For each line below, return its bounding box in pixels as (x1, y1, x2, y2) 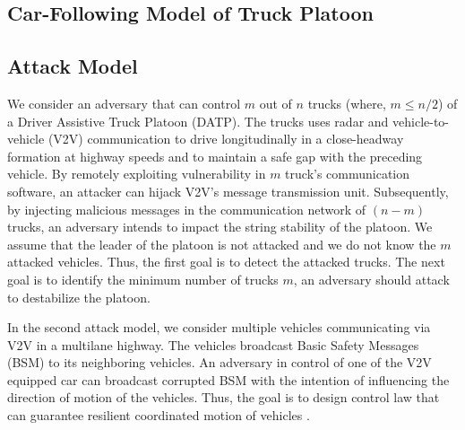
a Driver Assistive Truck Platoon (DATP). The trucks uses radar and (7, 111, 389, 130)
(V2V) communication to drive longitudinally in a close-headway (47, 129, 404, 148)
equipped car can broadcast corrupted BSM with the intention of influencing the (7, 370, 450, 389)
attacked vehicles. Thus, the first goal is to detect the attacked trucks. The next (7, 252, 445, 271)
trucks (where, (307, 93, 386, 112)
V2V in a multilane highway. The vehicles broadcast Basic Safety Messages (7, 335, 419, 354)
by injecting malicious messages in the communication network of (7, 199, 366, 218)
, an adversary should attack (293, 269, 450, 288)
